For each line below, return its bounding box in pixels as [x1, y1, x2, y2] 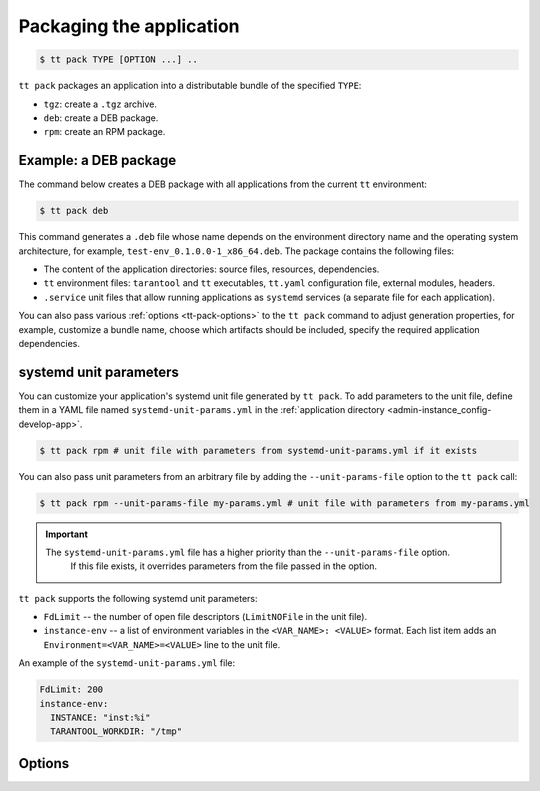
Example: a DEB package [18, 152, 177, 169]
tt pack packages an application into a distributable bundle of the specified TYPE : [18, 80, 362, 92]
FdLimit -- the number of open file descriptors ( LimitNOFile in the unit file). [43, 611, 368, 623]
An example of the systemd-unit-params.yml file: [18, 657, 236, 669]
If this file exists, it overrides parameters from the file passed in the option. [70, 560, 378, 572]
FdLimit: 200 [39, 684, 104, 695]
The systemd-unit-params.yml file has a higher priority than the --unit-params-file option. [45, 546, 450, 558]
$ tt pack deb [39, 205, 109, 217]
